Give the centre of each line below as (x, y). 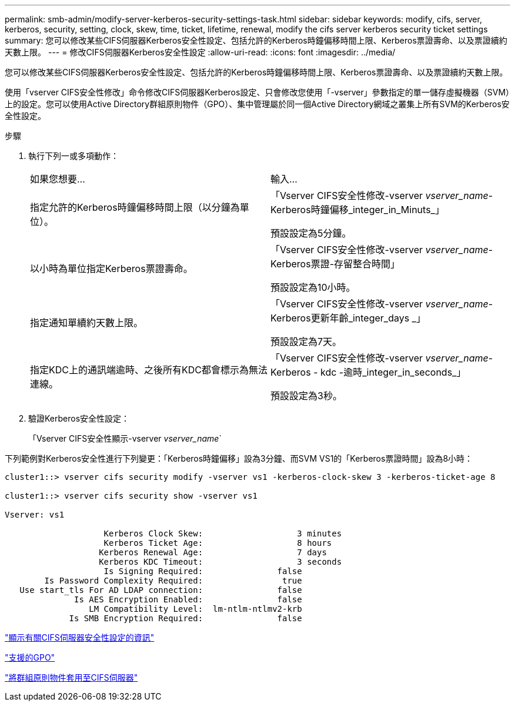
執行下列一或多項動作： (73, 156)
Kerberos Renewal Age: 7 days (213, 552)
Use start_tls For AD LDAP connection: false (161, 590)
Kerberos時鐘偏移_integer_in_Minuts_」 (357, 210)
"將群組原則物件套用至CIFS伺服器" (71, 677)
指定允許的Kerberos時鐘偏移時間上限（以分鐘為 (135, 207)
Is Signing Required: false (203, 571)
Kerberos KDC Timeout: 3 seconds (220, 562)
